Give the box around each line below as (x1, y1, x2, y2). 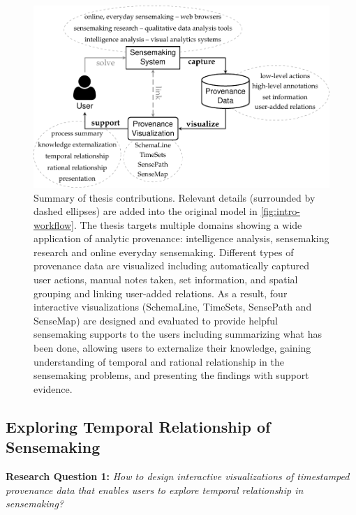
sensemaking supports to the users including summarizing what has (34, 327, 322, 341)
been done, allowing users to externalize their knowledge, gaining (34, 341, 311, 355)
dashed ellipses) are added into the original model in (34, 204, 258, 218)
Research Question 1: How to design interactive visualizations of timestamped (6, 469, 350, 484)
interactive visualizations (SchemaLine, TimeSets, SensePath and (34, 299, 312, 314)
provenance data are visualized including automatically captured (34, 258, 309, 273)
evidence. (34, 381, 73, 396)
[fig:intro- (260, 204, 300, 218)
